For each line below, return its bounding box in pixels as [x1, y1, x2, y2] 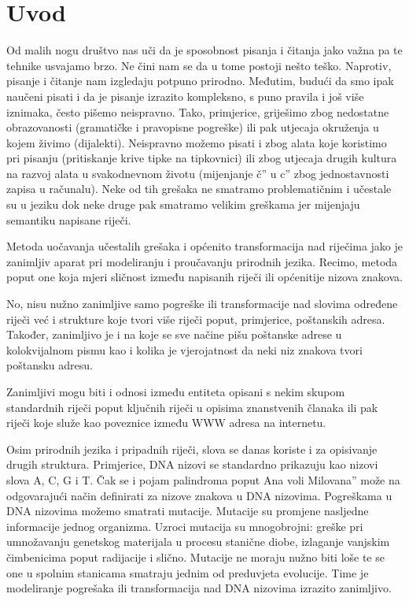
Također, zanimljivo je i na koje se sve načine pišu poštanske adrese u [6, 326, 342, 343]
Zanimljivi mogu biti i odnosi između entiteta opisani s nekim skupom [6, 384, 345, 399]
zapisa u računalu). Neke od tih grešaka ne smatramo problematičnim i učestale [6, 180, 392, 197]
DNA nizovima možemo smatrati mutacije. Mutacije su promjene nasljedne [6, 503, 369, 519]
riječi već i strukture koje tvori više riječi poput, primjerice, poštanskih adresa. [6, 310, 385, 327]
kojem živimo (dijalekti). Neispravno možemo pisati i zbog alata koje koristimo [6, 134, 387, 150]
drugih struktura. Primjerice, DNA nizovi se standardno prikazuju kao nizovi [6, 456, 378, 473]
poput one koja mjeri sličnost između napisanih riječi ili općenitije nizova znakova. [6, 269, 403, 285]
